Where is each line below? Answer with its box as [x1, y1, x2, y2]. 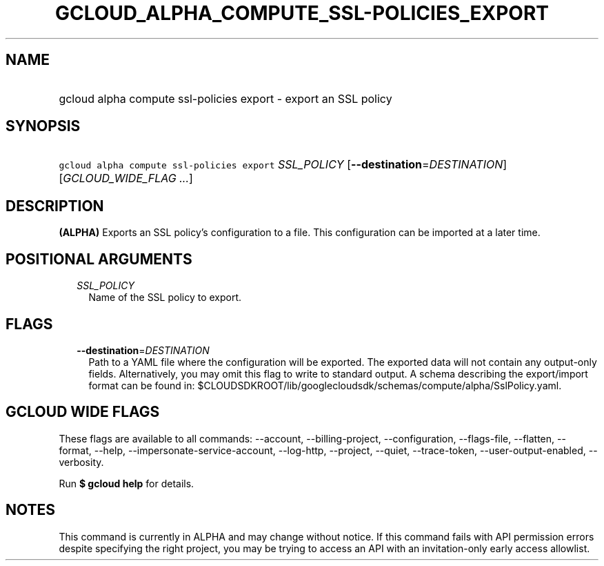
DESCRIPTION [6, 197, 104, 215]
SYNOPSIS [6, 117, 81, 135]
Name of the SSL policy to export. [88, 291, 242, 304]
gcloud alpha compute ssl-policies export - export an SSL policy [59, 91, 392, 106]
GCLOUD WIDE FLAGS [6, 403, 160, 421]
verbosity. [59, 456, 104, 468]
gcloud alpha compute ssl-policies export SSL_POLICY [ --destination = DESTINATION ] [59, 157, 507, 172]
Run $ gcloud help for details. [59, 477, 194, 489]
